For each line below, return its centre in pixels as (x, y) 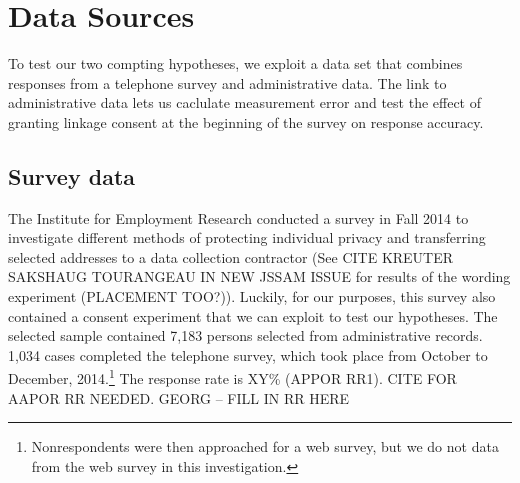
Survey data (72, 175)
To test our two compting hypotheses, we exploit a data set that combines (235, 63)
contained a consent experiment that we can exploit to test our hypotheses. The (253, 315)
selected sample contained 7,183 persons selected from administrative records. (245, 335)
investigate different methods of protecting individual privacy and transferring (247, 237)
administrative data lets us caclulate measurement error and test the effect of (245, 102)
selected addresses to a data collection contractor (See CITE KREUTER (231, 256)
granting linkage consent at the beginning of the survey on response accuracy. (246, 121)
